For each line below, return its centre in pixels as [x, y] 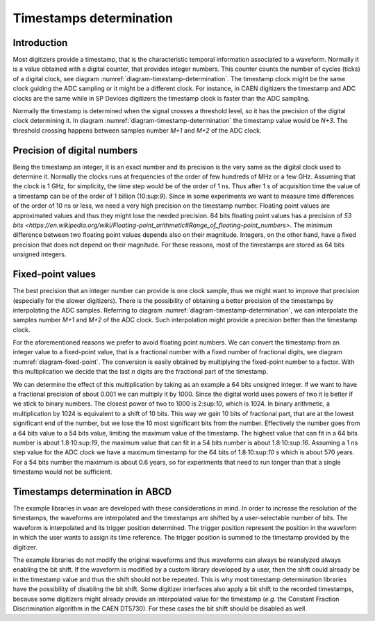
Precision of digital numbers [75, 150]
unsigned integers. [40, 254]
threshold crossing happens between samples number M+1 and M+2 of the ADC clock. [137, 130]
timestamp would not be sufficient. [62, 472]
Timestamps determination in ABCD [92, 491]
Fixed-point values [55, 274]
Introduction [40, 43]
